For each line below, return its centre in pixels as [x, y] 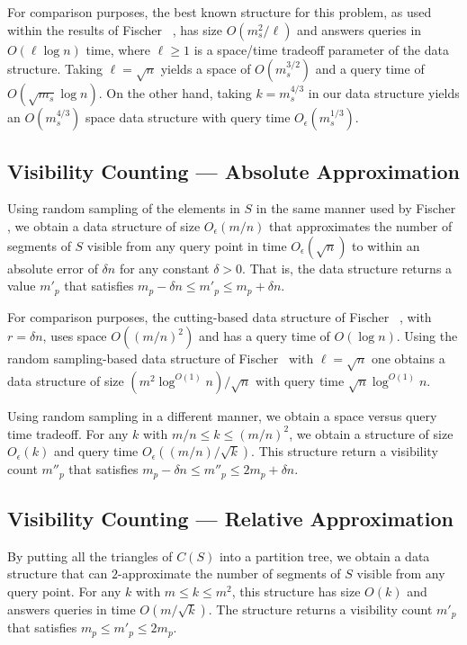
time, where [118, 49]
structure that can [58, 573]
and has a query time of [264, 336]
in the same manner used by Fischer [356, 208]
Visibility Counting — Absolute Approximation [233, 170]
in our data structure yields [384, 93]
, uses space [75, 336]
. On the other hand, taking [175, 93]
